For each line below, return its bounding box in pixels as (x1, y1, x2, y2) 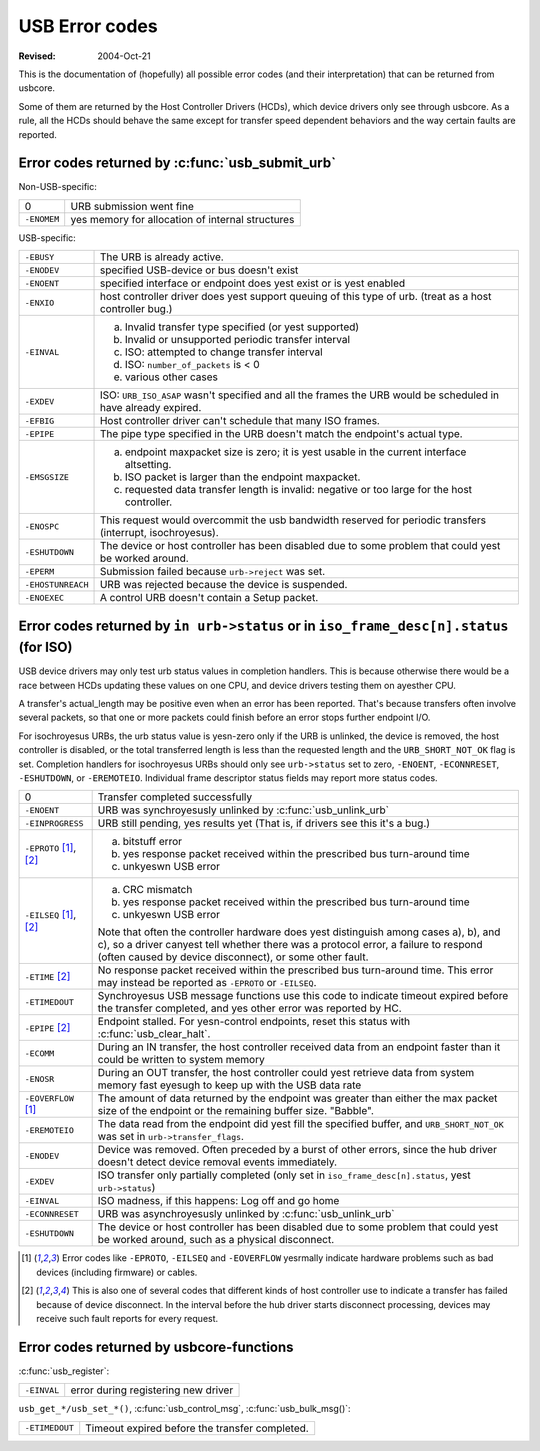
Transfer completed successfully (97, 790, 253, 804)
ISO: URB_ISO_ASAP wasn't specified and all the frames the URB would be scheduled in (99, 388, 500, 402)
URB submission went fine (70, 199, 194, 213)
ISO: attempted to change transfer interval (124, 345, 324, 359)
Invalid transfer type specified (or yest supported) (124, 320, 360, 334)
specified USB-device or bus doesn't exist (99, 263, 299, 277)
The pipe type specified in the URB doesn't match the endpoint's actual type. (99, 427, 464, 441)
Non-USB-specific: (18, 181, 97, 193)
